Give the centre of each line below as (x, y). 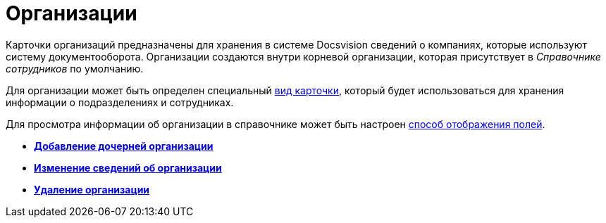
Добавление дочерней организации (124, 146)
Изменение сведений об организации (128, 167)
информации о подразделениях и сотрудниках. (120, 102)
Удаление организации (92, 189)
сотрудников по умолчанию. (75, 68)
